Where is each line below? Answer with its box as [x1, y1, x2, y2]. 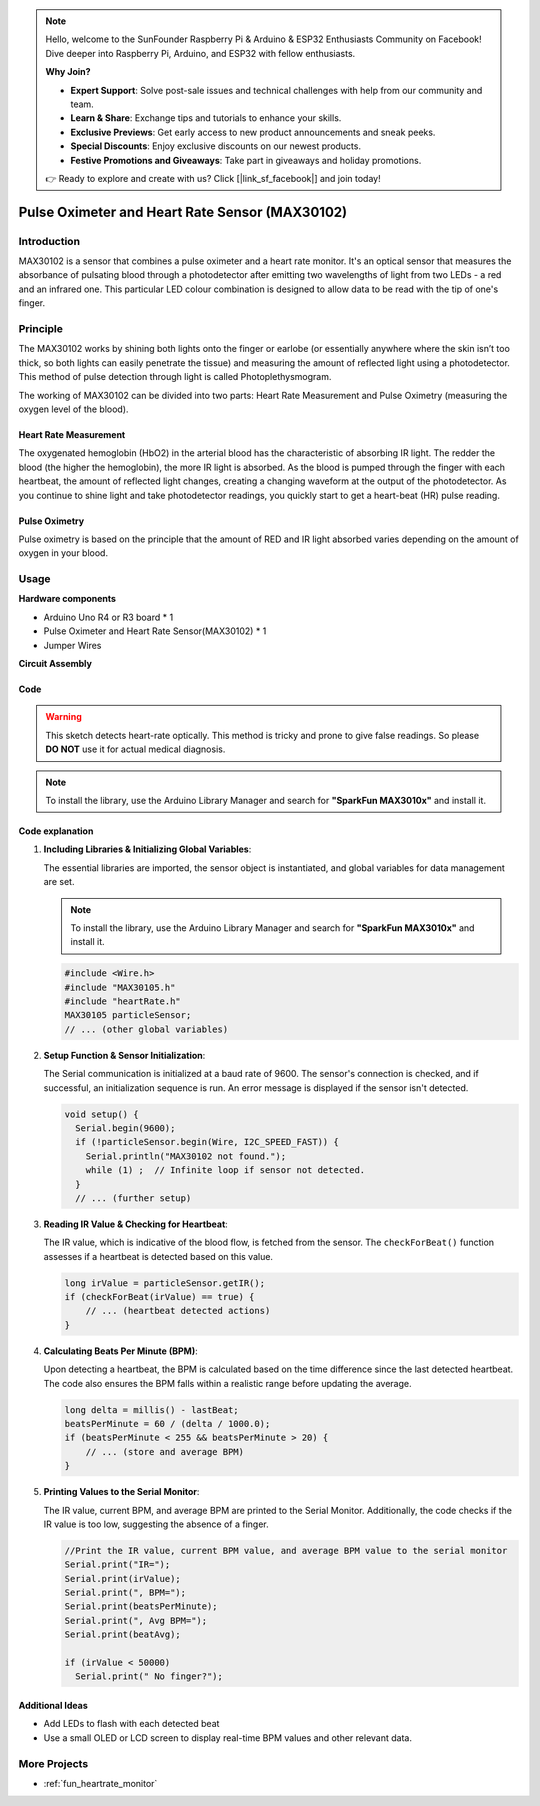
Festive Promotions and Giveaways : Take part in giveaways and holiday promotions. [70, 154, 422, 166]
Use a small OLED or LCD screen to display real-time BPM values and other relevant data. [43, 1731, 412, 1744]
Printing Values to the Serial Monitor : [43, 1486, 200, 1498]
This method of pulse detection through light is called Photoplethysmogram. [18, 371, 332, 383]
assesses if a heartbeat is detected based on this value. [43, 1250, 274, 1262]
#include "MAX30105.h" [64, 981, 176, 993]
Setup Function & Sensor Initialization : [43, 1049, 206, 1061]
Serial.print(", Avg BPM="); [64, 1615, 208, 1626]
